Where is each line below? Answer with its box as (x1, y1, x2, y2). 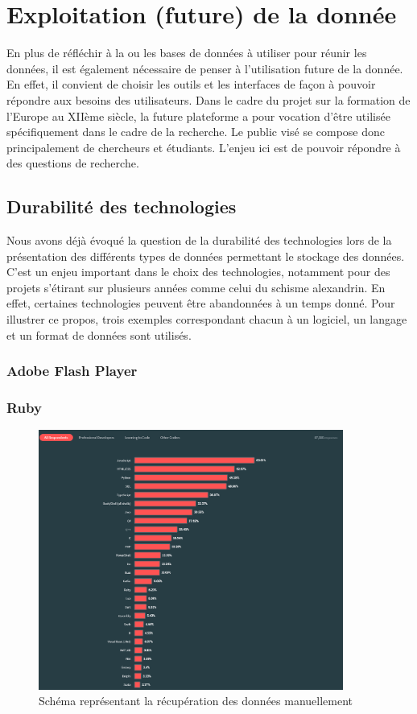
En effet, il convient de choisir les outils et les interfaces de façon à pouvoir (6, 76, 376, 93)
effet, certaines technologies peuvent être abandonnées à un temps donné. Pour (6, 295, 395, 312)
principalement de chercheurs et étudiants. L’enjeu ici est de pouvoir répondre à (6, 138, 401, 155)
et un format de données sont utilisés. (6, 326, 192, 343)
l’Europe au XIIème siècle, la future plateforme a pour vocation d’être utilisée (6, 107, 390, 124)
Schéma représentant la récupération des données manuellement (39, 692, 353, 709)
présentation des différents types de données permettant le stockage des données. (6, 247, 405, 264)
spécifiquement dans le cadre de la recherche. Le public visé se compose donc (6, 123, 386, 140)
